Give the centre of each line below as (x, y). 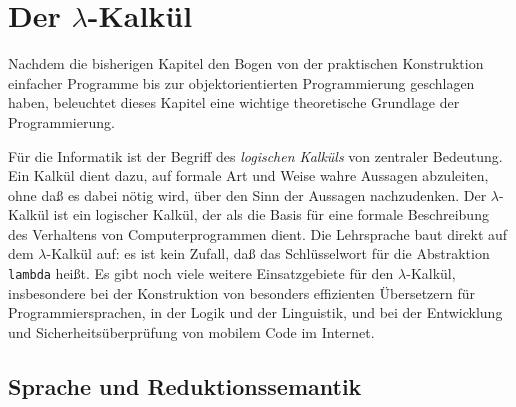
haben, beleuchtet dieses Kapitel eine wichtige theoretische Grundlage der (234, 102)
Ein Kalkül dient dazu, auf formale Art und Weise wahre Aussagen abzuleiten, (248, 175)
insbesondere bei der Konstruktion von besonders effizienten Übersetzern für (242, 292)
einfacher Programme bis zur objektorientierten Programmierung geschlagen (241, 82)
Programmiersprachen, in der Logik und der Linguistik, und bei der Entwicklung (255, 312)
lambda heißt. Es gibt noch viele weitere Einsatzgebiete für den (201, 273)
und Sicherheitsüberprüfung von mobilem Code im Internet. (191, 331)
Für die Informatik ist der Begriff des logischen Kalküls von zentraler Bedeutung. (255, 155)
